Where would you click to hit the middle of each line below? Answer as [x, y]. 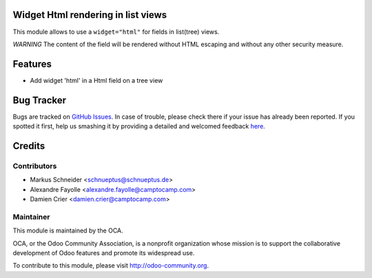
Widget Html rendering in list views [90, 15]
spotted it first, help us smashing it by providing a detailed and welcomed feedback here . [139, 126]
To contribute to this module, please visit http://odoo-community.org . [111, 266]
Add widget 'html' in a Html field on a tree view [96, 80]
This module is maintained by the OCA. [68, 230]
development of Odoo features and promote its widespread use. [104, 252]
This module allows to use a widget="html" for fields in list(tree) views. [116, 32]
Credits [29, 146]
